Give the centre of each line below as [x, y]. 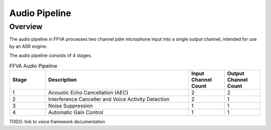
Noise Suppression [70, 105]
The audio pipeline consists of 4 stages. [51, 56]
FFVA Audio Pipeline [33, 66]
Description [62, 79]
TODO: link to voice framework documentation [57, 121]
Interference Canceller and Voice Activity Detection [109, 99]
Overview [26, 27]
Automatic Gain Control [76, 112]
